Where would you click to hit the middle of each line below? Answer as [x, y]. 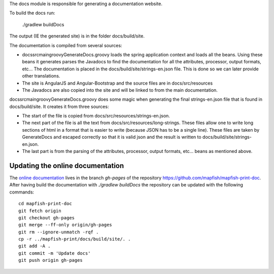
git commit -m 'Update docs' [55, 253]
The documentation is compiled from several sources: [66, 45]
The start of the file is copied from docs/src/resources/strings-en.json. [96, 116]
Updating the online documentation [67, 165]
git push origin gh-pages [51, 260]
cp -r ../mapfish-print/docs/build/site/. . [75, 239]
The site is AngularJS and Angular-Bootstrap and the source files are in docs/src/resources [117, 83]
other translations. [41, 76]
